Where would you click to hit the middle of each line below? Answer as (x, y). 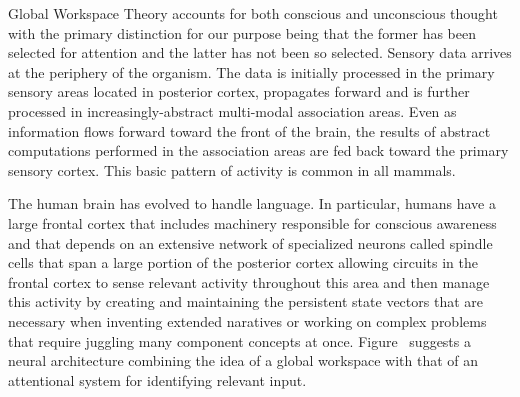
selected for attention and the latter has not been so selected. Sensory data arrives (260, 52)
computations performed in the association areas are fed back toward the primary (258, 150)
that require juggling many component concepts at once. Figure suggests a (239, 340)
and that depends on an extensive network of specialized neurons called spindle (250, 242)
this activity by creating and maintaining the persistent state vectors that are (245, 301)
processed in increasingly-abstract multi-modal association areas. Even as (232, 110)
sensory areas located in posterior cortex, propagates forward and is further (239, 91)
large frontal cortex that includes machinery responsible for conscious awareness (252, 222)
